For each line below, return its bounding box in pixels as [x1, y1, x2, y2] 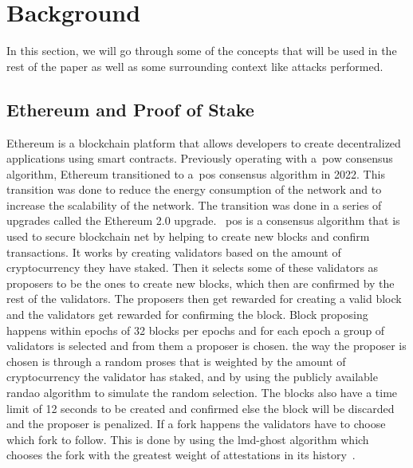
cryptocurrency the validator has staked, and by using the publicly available [6, 368, 378, 385]
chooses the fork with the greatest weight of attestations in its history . [6, 446, 356, 463]
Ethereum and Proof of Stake [6, 96, 254, 121]
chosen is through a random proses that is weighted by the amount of [6, 352, 346, 369]
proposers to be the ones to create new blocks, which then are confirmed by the [6, 274, 395, 291]
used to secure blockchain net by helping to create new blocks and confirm [6, 228, 370, 245]
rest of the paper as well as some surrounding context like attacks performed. [6, 57, 383, 74]
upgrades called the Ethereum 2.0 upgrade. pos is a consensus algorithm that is [6, 212, 400, 229]
